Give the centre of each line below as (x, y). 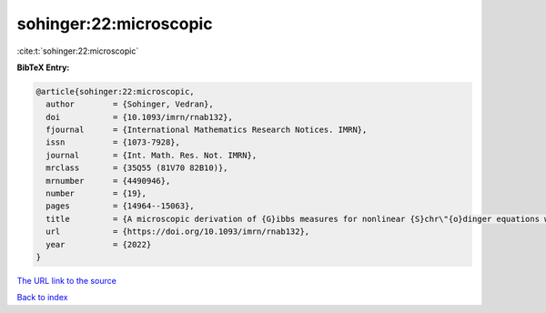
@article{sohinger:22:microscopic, (115, 91)
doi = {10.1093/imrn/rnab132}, (140, 117)
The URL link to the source (67, 280)
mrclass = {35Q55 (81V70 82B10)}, (137, 168)
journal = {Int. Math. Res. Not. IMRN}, (152, 155)
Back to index (42, 298)
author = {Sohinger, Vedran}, (130, 104)
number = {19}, (96, 194)
